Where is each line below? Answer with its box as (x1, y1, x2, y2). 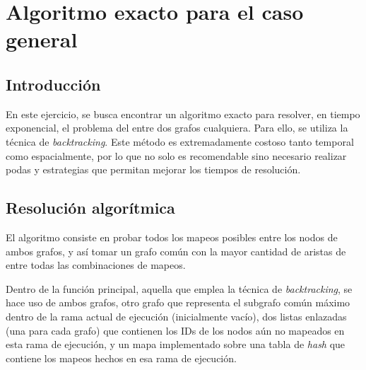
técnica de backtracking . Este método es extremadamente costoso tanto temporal (6, 134, 354, 149)
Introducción (6, 73, 101, 95)
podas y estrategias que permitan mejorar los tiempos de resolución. (6, 162, 301, 177)
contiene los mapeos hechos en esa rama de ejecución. (6, 350, 237, 365)
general (6, 25, 78, 54)
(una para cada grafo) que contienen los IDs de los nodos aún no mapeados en (6, 323, 345, 337)
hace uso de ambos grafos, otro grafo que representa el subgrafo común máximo (6, 295, 350, 310)
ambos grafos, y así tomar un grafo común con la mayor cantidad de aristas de (6, 243, 346, 258)
